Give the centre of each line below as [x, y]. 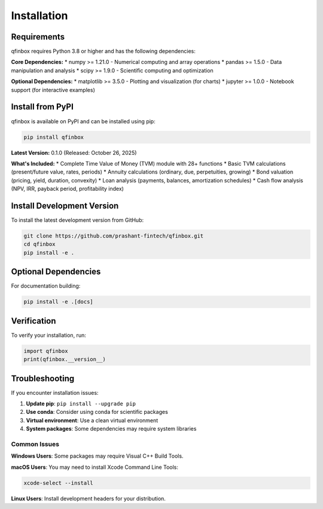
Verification [33, 321]
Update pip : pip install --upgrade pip [81, 403]
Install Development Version [65, 205]
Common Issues [35, 444]
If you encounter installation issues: [55, 392]
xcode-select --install [59, 483]
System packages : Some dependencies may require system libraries [111, 429]
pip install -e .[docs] [59, 302]
